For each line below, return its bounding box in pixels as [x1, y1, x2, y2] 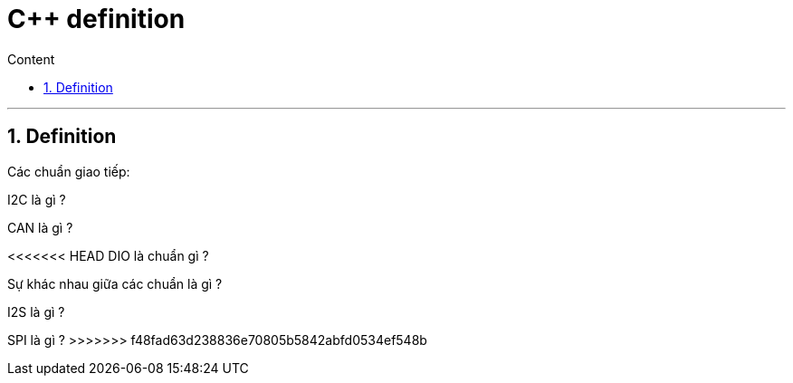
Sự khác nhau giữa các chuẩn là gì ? [7, 275, 223, 292]
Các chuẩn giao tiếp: [7, 163, 130, 179]
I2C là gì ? [7, 191, 66, 207]
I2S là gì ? [7, 303, 65, 320]
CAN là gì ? [7, 219, 73, 235]
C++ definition [7, 4, 186, 34]
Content [7, 51, 55, 67]
